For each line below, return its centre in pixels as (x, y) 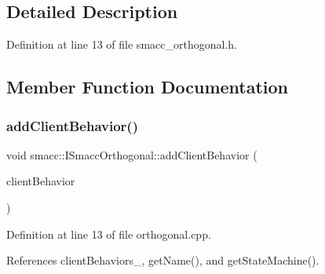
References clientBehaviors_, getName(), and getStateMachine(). (163, 260)
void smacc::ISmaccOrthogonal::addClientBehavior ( (132, 154)
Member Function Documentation (148, 87)
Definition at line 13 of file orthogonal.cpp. (109, 234)
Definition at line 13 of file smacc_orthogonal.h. (122, 44)
